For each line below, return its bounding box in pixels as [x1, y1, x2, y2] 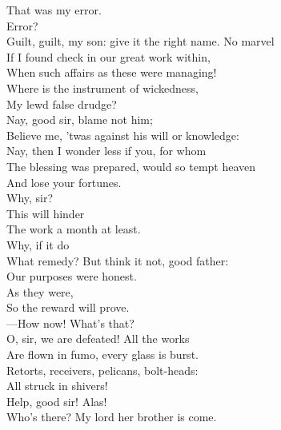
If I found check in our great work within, [6, 48, 211, 65]
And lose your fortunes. [6, 173, 122, 190]
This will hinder [6, 205, 85, 221]
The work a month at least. [6, 221, 141, 237]
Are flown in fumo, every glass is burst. [6, 346, 199, 363]
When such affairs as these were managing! [6, 64, 217, 81]
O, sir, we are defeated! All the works [6, 330, 190, 347]
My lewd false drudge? [6, 95, 117, 112]
